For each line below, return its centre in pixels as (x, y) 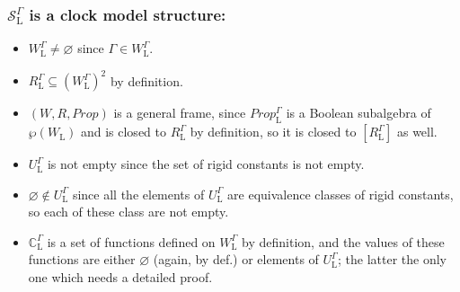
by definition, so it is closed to (273, 132)
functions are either (82, 259)
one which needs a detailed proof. (120, 277)
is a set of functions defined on (131, 241)
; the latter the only (392, 259)
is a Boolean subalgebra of (358, 113)
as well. (417, 132)
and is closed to (123, 132)
